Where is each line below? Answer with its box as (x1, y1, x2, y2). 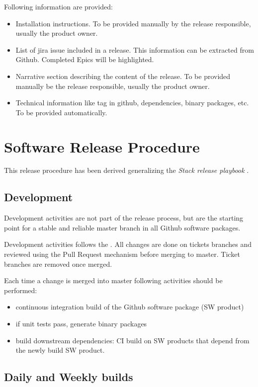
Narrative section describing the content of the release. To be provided (15, 71, 231, 81)
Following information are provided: (4, 1, 113, 11)
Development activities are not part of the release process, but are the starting (4, 213, 244, 223)
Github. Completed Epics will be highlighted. (15, 54, 154, 65)
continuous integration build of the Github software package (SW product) (15, 302, 244, 312)
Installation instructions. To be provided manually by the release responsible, (15, 18, 251, 28)
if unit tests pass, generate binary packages (15, 318, 147, 329)
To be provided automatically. (15, 107, 107, 117)
